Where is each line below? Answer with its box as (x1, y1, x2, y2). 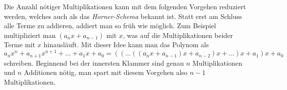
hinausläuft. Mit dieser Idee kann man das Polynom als (43, 39, 209, 50)
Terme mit (4, 39, 36, 50)
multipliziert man (4, 30, 56, 40)
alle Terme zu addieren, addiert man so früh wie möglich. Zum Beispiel (4, 20, 216, 31)
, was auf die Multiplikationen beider (122, 30, 233, 40)
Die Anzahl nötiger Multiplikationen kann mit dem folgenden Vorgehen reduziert (4, 1, 246, 11)
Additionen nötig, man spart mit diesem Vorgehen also (24, 67, 188, 77)
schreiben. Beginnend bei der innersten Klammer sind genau (4, 57, 184, 68)
